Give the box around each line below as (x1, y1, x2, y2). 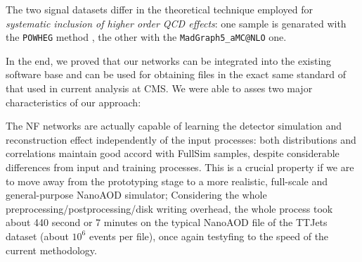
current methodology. (6, 242, 97, 257)
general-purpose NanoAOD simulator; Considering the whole (6, 187, 267, 202)
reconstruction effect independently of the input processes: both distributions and (6, 132, 356, 146)
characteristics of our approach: (6, 94, 141, 109)
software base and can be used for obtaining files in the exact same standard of (6, 67, 346, 82)
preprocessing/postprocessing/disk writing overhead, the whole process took (6, 201, 333, 216)
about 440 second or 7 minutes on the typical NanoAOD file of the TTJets (6, 215, 328, 230)
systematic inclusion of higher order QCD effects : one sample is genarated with (6, 15, 347, 30)
